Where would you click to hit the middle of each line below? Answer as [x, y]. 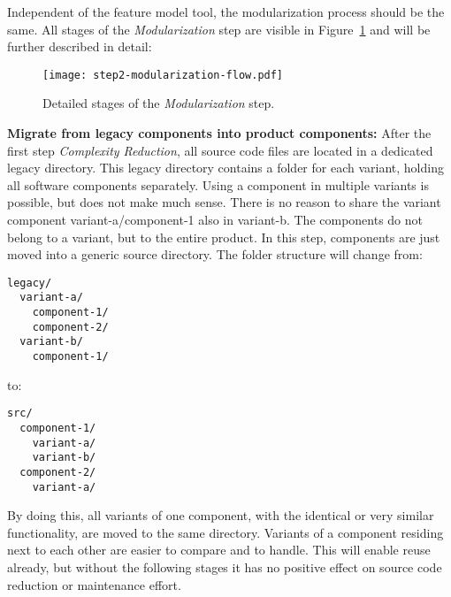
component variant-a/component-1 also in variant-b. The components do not [215, 219]
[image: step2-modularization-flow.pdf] [163, 75]
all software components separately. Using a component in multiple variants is [218, 184]
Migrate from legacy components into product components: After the [219, 133]
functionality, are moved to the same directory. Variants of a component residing [225, 532]
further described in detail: [80, 46]
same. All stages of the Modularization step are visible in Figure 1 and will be [219, 29]
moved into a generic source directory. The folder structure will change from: [215, 254]
